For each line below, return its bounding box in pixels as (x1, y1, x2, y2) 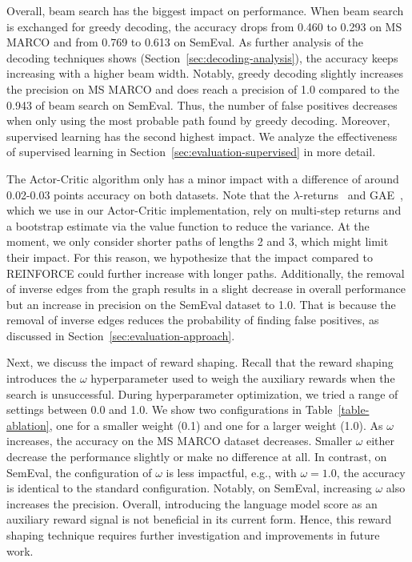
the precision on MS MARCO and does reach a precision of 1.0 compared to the (6, 80, 399, 97)
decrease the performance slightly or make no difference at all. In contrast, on (6, 448, 387, 465)
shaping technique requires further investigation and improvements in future (6, 527, 380, 543)
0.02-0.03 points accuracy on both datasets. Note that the (6, 186, 290, 203)
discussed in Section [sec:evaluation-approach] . (6, 327, 235, 343)
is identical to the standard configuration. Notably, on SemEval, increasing (6, 480, 372, 496)
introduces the (6, 370, 77, 387)
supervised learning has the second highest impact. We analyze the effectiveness (6, 127, 398, 144)
